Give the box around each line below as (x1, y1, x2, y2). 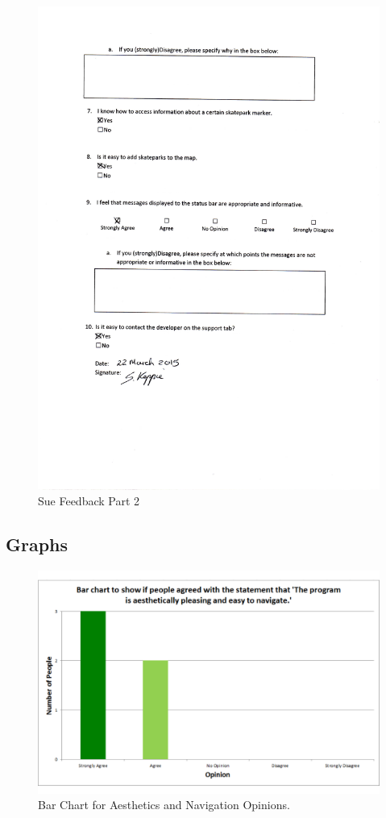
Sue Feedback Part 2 (38, 492, 140, 509)
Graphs (6, 532, 68, 557)
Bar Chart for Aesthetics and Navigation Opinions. (38, 796, 290, 813)
